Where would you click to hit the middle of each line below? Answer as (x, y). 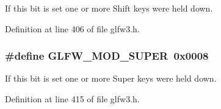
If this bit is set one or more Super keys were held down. (111, 78)
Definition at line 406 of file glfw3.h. (72, 28)
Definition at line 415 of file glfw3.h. (72, 99)
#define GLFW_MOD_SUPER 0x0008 (107, 56)
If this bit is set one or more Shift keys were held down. (109, 8)
